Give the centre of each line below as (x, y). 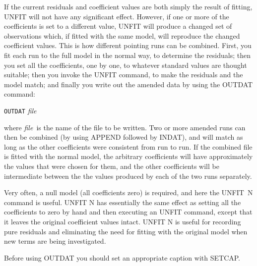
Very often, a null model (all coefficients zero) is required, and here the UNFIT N (128, 192)
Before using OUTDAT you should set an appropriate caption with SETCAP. (122, 257)
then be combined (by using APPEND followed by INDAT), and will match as (124, 137)
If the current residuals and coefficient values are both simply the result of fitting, (128, 6)
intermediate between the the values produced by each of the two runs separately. (128, 176)
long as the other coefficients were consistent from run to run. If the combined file (128, 146)
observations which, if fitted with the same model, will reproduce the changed (122, 35)
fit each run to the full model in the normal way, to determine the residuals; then (127, 55)
